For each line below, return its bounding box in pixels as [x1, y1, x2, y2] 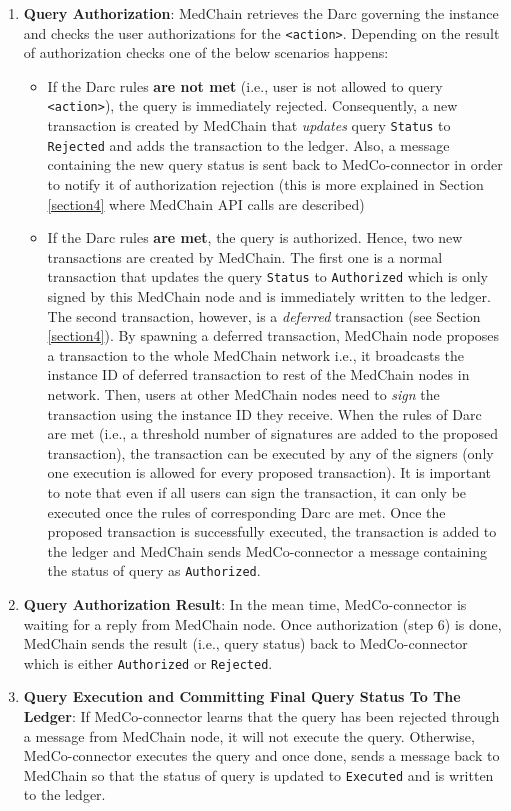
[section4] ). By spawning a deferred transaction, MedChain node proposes [47, 325, 500, 346]
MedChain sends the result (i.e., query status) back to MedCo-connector [23, 633, 468, 654]
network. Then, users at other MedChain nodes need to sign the [47, 384, 440, 404]
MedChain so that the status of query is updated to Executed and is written [23, 764, 494, 785]
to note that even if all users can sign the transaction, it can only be [47, 481, 467, 502]
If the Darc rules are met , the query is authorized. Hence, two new [47, 227, 463, 248]
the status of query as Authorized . [47, 560, 261, 581]
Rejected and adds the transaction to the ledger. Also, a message [47, 134, 450, 155]
